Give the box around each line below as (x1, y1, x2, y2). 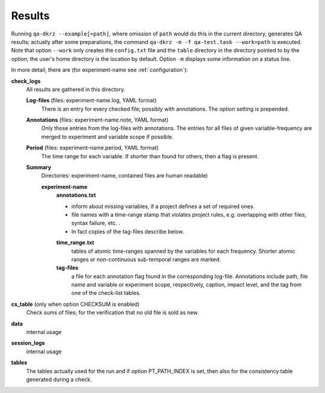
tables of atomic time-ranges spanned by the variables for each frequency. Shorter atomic (71, 247, 296, 255)
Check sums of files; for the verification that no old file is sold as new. (26, 309, 199, 316)
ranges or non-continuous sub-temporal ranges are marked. (71, 256, 221, 263)
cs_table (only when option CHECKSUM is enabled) (11, 300, 140, 308)
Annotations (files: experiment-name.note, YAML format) (26, 116, 169, 123)
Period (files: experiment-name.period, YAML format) (26, 144, 159, 152)
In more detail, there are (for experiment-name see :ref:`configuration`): (11, 66, 188, 73)
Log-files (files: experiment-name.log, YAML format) (26, 97, 157, 104)
